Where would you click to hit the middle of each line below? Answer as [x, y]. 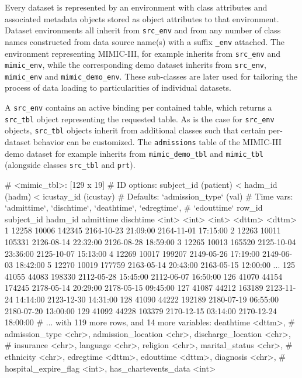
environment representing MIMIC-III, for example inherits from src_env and [143, 53]
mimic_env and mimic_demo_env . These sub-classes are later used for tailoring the [151, 76]
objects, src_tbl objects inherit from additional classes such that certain [135, 130]
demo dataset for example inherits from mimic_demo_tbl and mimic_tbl [134, 153]
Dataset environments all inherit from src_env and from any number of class [143, 30]
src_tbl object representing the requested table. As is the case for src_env [140, 118]
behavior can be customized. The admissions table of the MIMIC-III [157, 142]
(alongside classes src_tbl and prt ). [70, 165]
